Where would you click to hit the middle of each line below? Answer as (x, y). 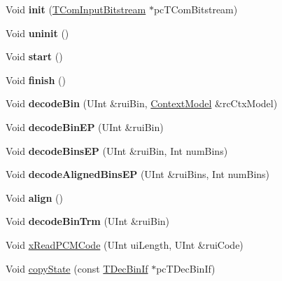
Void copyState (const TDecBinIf (77, 268)
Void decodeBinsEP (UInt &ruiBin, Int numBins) (117, 150)
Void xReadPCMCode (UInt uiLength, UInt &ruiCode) (125, 244)
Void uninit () (37, 33)
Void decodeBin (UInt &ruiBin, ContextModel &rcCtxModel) (142, 103)
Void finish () (36, 80)
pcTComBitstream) (196, 9)
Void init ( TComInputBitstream (76, 9)
